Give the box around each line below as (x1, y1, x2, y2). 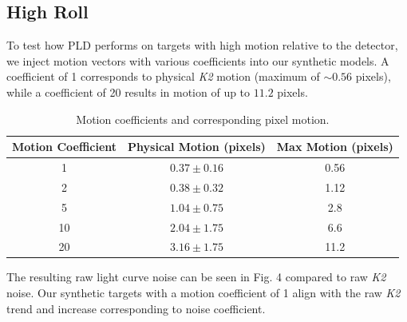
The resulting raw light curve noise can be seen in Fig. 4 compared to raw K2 (6, 268, 386, 285)
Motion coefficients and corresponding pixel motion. (76, 110, 330, 127)
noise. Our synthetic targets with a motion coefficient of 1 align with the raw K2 (6, 284, 401, 301)
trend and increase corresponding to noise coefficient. (6, 300, 266, 316)
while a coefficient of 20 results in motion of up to (6, 83, 251, 100)
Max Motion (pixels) (276, 138, 393, 155)
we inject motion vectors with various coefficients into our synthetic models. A (6, 52, 389, 69)
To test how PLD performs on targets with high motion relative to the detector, (6, 37, 398, 54)
